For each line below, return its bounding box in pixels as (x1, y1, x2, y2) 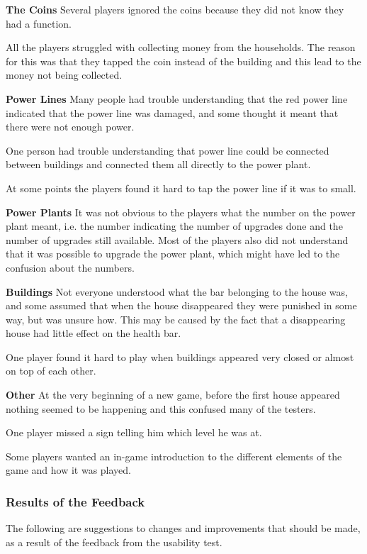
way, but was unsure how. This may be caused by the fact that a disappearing (6, 311, 346, 326)
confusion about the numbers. (6, 260, 135, 275)
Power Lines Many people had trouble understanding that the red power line (6, 91, 348, 106)
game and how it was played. (6, 462, 132, 477)
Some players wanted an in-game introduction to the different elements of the (6, 448, 342, 463)
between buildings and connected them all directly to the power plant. (6, 157, 311, 172)
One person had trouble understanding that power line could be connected (6, 143, 329, 157)
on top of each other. (6, 363, 96, 378)
